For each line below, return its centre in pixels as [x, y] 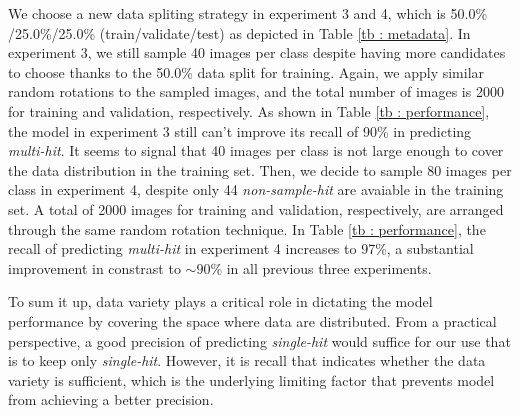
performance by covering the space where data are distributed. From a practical [252, 320]
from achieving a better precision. [111, 399]
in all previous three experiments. [329, 267]
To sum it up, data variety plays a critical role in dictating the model [220, 301]
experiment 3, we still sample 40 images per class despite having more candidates [257, 52]
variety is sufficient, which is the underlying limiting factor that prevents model [251, 379]
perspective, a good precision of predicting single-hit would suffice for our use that [259, 340]
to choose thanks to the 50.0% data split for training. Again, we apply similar [246, 71]
